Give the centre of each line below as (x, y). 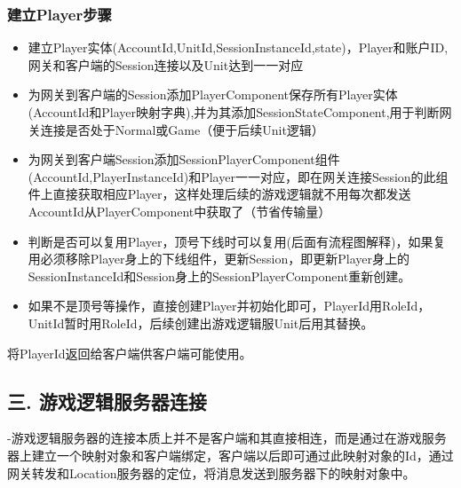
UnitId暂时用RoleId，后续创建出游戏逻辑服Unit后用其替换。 (201, 323)
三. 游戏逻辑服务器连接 (107, 401)
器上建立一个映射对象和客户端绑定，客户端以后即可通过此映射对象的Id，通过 (230, 455)
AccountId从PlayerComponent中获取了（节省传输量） (179, 211)
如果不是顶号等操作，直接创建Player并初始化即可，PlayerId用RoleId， (229, 306)
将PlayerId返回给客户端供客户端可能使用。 (130, 353)
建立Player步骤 (60, 14)
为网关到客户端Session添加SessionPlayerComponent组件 (184, 159)
